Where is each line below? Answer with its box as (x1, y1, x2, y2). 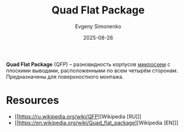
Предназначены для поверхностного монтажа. (6, 73, 124, 80)
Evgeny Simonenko (75, 23, 121, 30)
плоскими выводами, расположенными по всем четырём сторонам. (6, 67, 178, 74)
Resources (6, 94, 60, 107)
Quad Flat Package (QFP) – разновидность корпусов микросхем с (6, 61, 171, 68)
